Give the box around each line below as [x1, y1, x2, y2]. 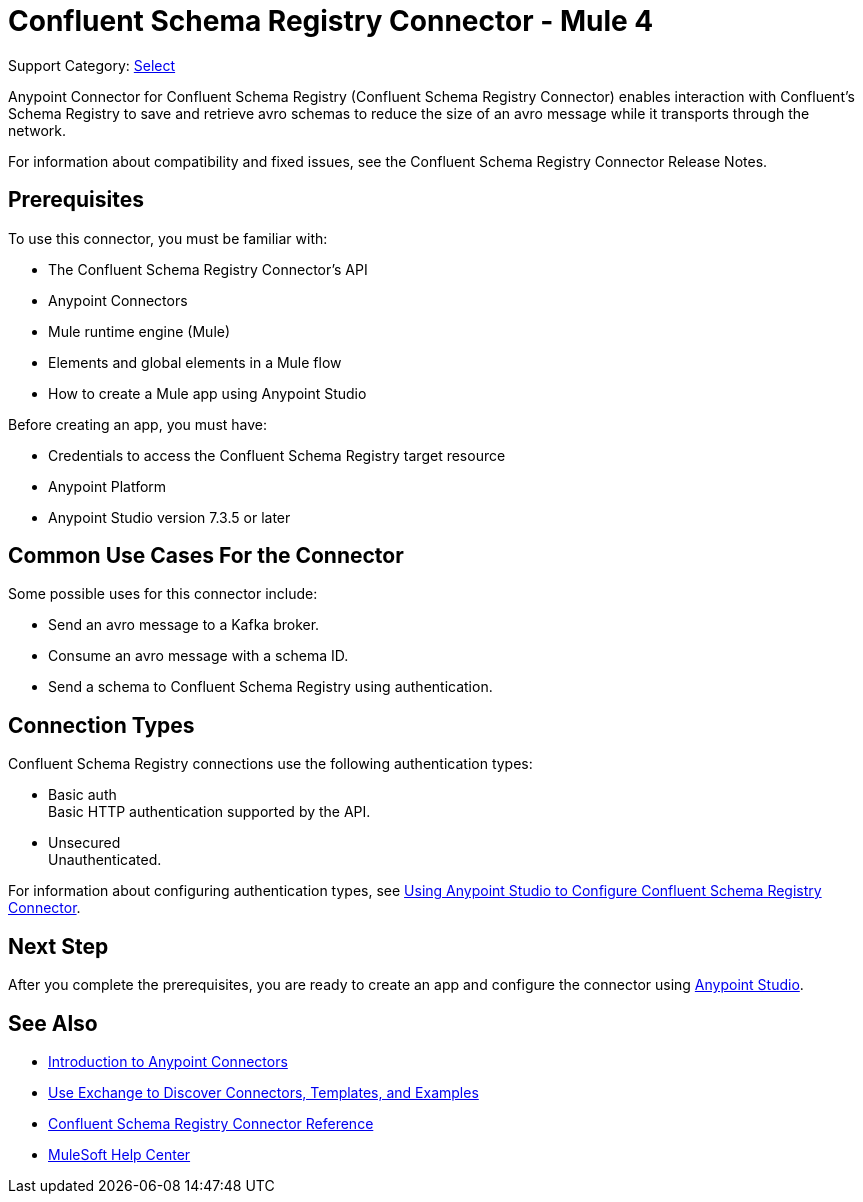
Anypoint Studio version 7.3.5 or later [48, 508, 291, 526]
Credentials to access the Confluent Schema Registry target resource [48, 446, 506, 464]
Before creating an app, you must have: [8, 415, 268, 433]
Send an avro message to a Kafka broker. [48, 616, 320, 634]
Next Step [8, 933, 109, 959]
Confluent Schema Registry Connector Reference [48, 1114, 374, 1132]
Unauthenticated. [48, 851, 162, 869]
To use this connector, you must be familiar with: [8, 229, 328, 247]
